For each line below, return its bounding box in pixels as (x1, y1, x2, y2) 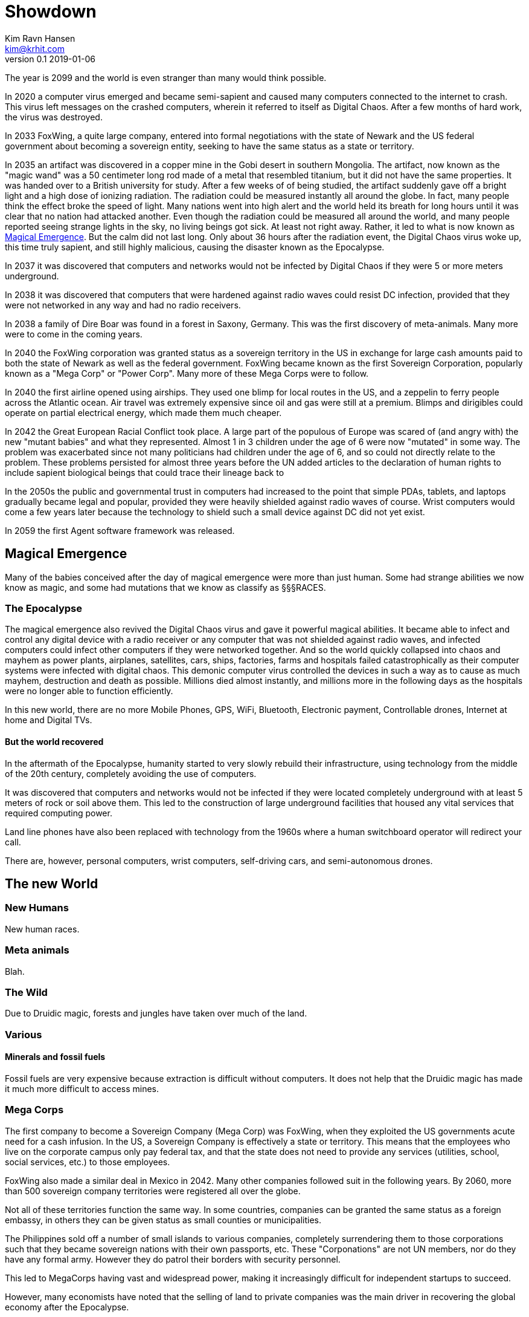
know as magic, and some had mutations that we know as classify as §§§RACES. (5, 582, 326, 593)
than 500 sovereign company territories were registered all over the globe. (5, 1185, 301, 1196)
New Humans (5, 902, 69, 914)
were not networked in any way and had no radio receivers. (5, 299, 241, 310)
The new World (5, 876, 98, 891)
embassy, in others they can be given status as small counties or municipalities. (5, 1214, 321, 1225)
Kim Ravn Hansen (5, 33, 75, 44)
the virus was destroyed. (5, 111, 103, 122)
